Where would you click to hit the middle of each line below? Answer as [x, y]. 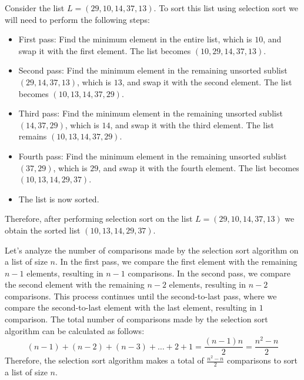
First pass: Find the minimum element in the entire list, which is [135, 39]
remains [33, 136]
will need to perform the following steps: [77, 19]
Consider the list [35, 8]
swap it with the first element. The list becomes [105, 50]
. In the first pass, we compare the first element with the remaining [176, 261]
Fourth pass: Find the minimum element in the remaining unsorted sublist [153, 156]
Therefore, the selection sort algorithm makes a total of [104, 360]
